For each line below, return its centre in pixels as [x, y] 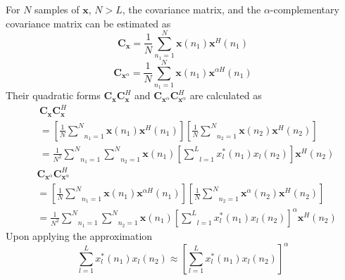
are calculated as [226, 95]
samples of [57, 9]
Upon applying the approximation [79, 235]
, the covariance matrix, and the [192, 9]
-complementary [305, 9]
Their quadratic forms [53, 95]
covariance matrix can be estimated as [88, 23]
